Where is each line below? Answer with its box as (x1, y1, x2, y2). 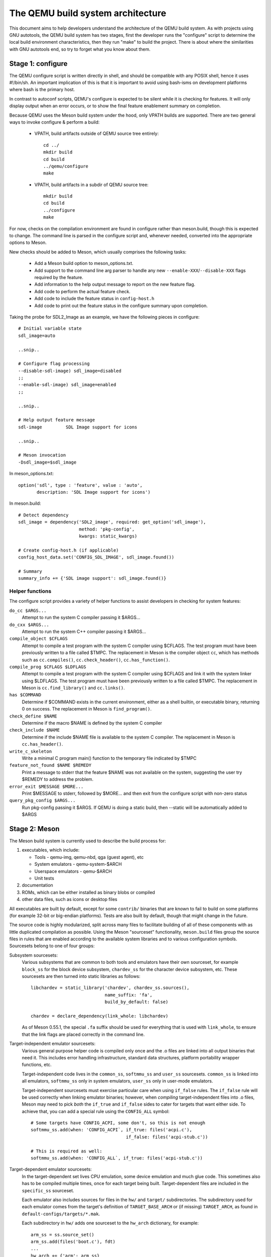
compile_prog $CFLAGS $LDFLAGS (9, 664, 86, 670)
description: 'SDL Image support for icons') (37, 489, 151, 495)
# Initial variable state (18, 326, 82, 331)
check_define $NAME (9, 713, 57, 719)
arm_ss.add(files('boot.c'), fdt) (31, 1238, 115, 1244)
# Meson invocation (18, 453, 66, 458)
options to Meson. (9, 239, 47, 246)
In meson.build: (9, 500, 41, 506)
